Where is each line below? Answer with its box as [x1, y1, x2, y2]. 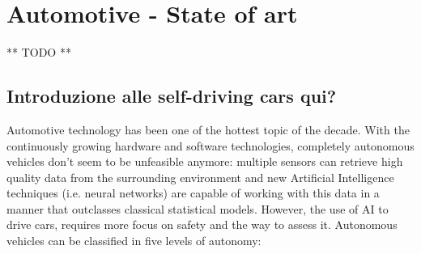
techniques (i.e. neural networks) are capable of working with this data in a [6, 184, 380, 201]
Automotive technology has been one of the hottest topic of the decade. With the [6, 121, 410, 138]
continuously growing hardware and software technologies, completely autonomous [6, 137, 415, 154]
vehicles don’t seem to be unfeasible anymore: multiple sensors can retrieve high [6, 153, 403, 170]
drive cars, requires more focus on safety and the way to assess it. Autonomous [6, 216, 398, 233]
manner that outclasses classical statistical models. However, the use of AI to [6, 200, 389, 217]
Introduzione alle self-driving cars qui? [6, 83, 337, 108]
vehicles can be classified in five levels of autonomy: [6, 232, 262, 249]
